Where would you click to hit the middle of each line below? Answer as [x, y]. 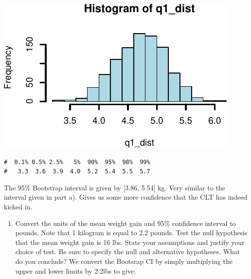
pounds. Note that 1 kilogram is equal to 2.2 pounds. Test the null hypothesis [131, 232]
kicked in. [18, 206]
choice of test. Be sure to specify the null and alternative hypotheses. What [128, 251]
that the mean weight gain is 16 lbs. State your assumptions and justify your [130, 242]
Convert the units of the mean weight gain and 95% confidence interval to [125, 223]
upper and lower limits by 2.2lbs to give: [75, 270]
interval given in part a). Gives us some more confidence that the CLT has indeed [126, 197]
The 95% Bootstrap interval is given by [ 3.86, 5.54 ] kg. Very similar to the [115, 187]
